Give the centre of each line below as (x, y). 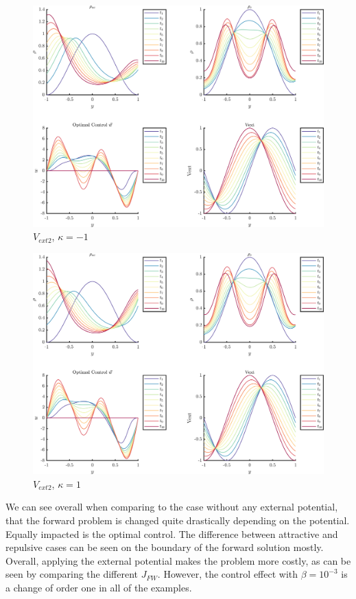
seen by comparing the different (72, 574)
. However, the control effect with (228, 574)
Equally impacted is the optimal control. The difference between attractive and (172, 533)
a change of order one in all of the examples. (99, 588)
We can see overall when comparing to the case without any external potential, (172, 507)
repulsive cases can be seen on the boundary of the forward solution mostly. (165, 547)
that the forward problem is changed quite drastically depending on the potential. (178, 520)
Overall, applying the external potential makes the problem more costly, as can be (178, 560)
